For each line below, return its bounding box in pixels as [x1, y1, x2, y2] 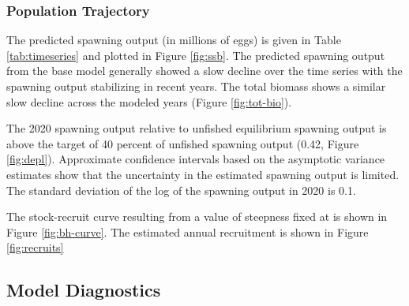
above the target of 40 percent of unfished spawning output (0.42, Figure [6, 135, 359, 151]
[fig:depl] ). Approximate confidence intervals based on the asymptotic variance [6, 151, 385, 167]
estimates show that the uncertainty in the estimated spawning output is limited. [6, 166, 400, 182]
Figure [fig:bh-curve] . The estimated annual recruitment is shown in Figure [6, 223, 369, 240]
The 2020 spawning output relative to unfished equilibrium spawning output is [6, 120, 387, 136]
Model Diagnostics [6, 278, 161, 302]
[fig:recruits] [6, 239, 64, 256]
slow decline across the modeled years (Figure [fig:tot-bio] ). [6, 93, 292, 110]
